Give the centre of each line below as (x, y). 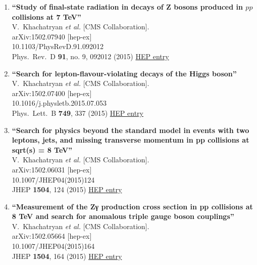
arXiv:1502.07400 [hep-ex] (52, 93)
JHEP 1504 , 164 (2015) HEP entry (67, 256)
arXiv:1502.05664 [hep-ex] (52, 236)
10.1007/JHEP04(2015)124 (53, 179)
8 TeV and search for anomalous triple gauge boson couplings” (123, 216)
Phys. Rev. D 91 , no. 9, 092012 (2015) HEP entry (90, 56)
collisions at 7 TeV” (46, 16)
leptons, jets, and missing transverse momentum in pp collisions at (131, 140)
